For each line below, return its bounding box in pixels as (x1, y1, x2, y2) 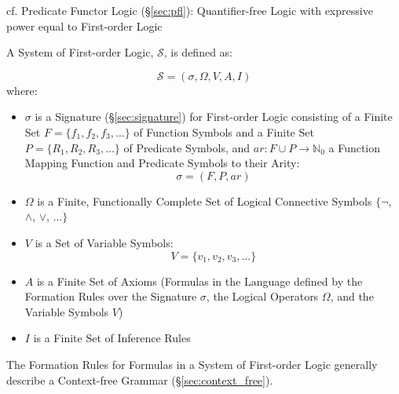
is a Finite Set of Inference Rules (33, 330, 191, 346)
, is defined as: (163, 44, 232, 60)
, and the (330, 288, 374, 305)
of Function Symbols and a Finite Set (134, 123, 314, 140)
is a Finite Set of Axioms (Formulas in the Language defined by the (36, 272, 363, 289)
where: (6, 82, 38, 98)
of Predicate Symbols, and (123, 139, 251, 155)
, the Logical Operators (206, 288, 319, 305)
